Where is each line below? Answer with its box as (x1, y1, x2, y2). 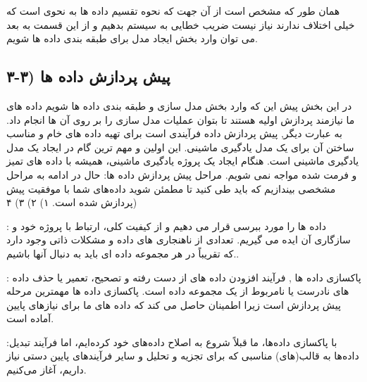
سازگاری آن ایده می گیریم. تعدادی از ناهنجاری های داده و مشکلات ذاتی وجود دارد (6, 232, 351, 247)
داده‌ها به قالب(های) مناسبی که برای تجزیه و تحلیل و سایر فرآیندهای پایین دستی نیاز (6, 348, 359, 363)
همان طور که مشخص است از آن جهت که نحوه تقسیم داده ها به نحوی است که (6, 4, 340, 18)
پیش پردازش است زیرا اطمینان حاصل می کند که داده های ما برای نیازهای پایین (6, 297, 341, 312)
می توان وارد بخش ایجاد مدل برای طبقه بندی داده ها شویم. (6, 31, 258, 46)
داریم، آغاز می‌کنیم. (6, 362, 87, 377)
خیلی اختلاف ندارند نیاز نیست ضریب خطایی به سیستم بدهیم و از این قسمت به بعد (6, 17, 355, 32)
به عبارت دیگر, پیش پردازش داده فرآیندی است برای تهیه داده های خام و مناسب (6, 126, 342, 141)
